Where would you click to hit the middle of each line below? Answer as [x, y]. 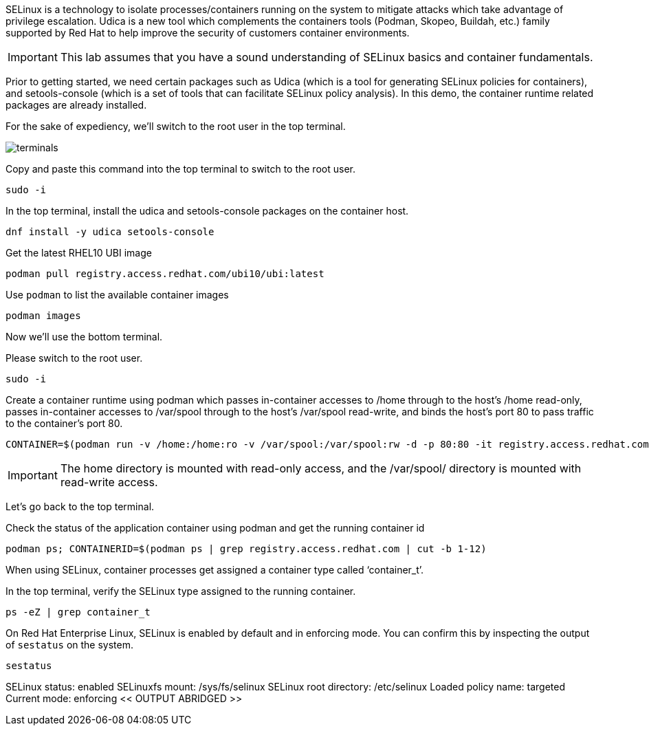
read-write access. [109, 482]
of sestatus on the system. [70, 645]
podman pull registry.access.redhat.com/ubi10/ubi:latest [165, 274]
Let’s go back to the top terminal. [80, 506]
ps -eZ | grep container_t [78, 612]
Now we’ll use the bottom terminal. [84, 337]
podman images [43, 316]
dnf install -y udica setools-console [110, 232]
